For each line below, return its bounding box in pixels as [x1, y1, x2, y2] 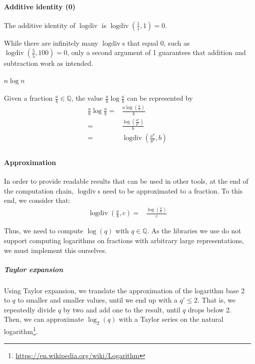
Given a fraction [4, 93, 53, 103]
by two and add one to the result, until [63, 304, 180, 314]
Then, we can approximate [4, 314, 84, 324]
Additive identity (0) [4, 1, 76, 11]
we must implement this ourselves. [4, 245, 107, 255]
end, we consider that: [4, 195, 71, 205]
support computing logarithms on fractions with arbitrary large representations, [4, 235, 244, 245]
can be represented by [127, 93, 193, 103]
